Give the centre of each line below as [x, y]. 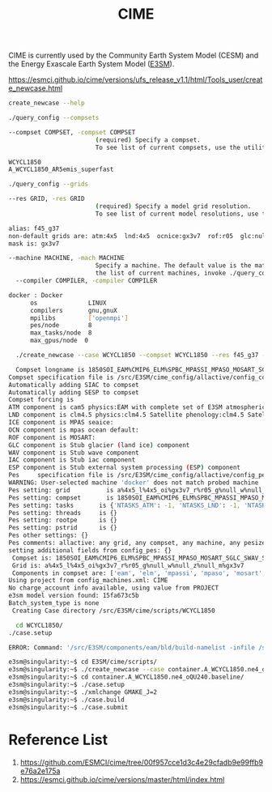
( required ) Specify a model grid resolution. [173, 207]
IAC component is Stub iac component [72, 460]
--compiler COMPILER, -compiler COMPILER [87, 281]
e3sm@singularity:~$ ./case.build [67, 700]
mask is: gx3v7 [34, 244]
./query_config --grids [49, 184]
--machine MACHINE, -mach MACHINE [67, 258]
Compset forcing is [41, 400]
